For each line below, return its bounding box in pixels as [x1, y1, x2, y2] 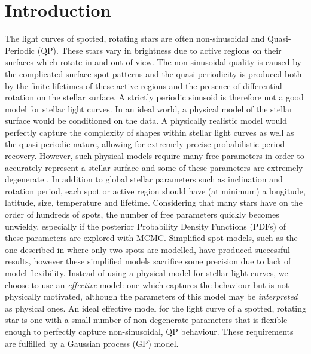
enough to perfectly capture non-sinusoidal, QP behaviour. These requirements [5, 325, 294, 337]
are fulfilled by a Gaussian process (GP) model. [5, 337, 179, 349]
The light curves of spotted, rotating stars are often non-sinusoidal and [5, 32, 265, 45]
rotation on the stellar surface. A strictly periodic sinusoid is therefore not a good [5, 91, 304, 103]
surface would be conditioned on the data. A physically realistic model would [5, 114, 288, 127]
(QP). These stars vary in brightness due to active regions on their [37, 44, 282, 56]
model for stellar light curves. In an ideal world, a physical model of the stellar [5, 102, 293, 115]
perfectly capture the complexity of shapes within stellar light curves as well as [5, 126, 294, 138]
